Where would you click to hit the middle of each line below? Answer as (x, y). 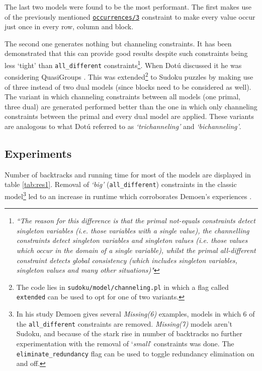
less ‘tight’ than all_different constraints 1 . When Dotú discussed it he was (123, 64)
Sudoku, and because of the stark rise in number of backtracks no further (129, 333)
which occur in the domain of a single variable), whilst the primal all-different (136, 250)
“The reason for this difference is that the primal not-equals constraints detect (136, 221)
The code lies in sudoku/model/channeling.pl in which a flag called (122, 287)
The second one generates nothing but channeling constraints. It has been (118, 43)
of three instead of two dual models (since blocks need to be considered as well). (128, 86)
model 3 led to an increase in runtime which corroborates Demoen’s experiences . (128, 195)
